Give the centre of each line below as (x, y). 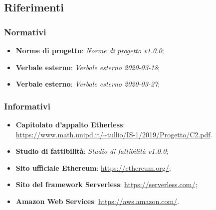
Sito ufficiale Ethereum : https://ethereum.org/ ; (93, 167)
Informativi (27, 106)
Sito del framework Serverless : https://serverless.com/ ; (107, 184)
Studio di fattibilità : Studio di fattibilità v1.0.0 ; (92, 151)
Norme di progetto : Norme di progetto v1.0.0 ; (90, 50)
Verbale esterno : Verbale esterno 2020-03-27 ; (88, 84)
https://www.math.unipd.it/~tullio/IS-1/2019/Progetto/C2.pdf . (114, 134)
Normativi (25, 32)
